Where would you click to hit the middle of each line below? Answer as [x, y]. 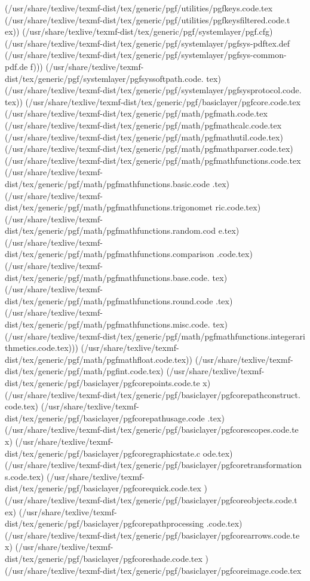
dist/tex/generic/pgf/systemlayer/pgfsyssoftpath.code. [104, 78]
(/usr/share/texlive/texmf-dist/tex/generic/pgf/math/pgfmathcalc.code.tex [143, 125]
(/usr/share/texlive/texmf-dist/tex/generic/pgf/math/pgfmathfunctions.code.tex [153, 160]
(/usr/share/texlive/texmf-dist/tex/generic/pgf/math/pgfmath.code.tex [136, 113]
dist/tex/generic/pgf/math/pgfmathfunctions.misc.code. [108, 324]
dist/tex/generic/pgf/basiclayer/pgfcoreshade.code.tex [104, 558]
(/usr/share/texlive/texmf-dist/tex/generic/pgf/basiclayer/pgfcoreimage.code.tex [153, 570]
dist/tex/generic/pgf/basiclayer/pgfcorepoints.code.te [102, 383]
